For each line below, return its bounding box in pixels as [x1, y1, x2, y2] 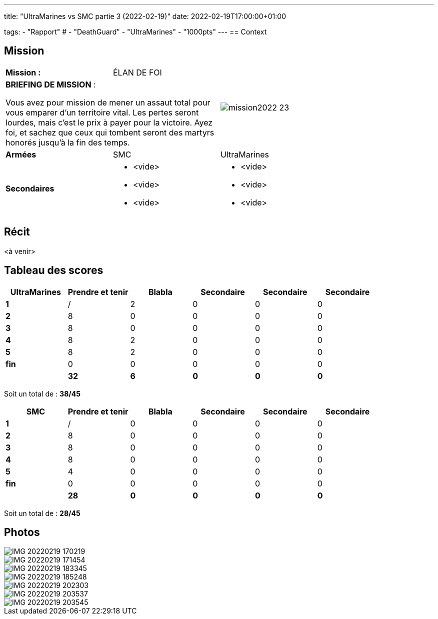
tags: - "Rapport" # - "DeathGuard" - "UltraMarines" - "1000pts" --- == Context [4, 27, 267, 36]
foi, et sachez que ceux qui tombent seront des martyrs [5, 127, 214, 137]
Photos [4, 525, 40, 538]
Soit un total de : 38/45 [4, 389, 80, 398]
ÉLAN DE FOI [113, 67, 162, 77]
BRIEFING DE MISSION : [5, 79, 96, 89]
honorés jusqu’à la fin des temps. [5, 137, 130, 147]
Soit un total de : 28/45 [4, 508, 80, 517]
